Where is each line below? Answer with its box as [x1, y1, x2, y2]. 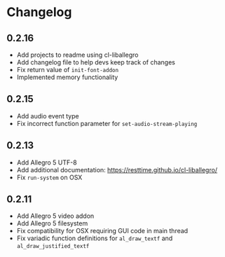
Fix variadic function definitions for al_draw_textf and [16, 234, 173, 242]
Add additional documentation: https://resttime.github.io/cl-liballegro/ [16, 165, 218, 174]
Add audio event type [16, 111, 79, 120]
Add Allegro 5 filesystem [16, 219, 88, 228]
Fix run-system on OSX [16, 173, 83, 181]
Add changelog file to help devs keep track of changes [16, 58, 176, 67]
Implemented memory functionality [16, 73, 118, 81]
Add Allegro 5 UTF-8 [16, 158, 78, 167]
